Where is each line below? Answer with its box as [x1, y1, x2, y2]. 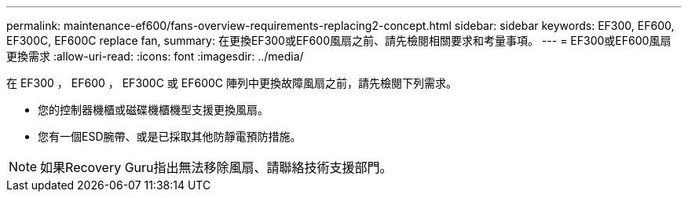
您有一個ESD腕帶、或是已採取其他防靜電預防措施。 [38, 130, 302, 143]
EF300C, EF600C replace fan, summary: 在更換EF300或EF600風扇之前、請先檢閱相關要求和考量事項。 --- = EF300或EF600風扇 [6, 34, 672, 47]
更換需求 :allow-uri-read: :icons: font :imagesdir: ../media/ [6, 49, 304, 63]
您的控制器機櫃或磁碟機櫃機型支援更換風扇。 [38, 103, 269, 116]
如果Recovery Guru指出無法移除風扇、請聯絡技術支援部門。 [40, 159, 393, 175]
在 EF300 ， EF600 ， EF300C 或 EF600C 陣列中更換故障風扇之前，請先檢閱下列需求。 [6, 76, 457, 90]
